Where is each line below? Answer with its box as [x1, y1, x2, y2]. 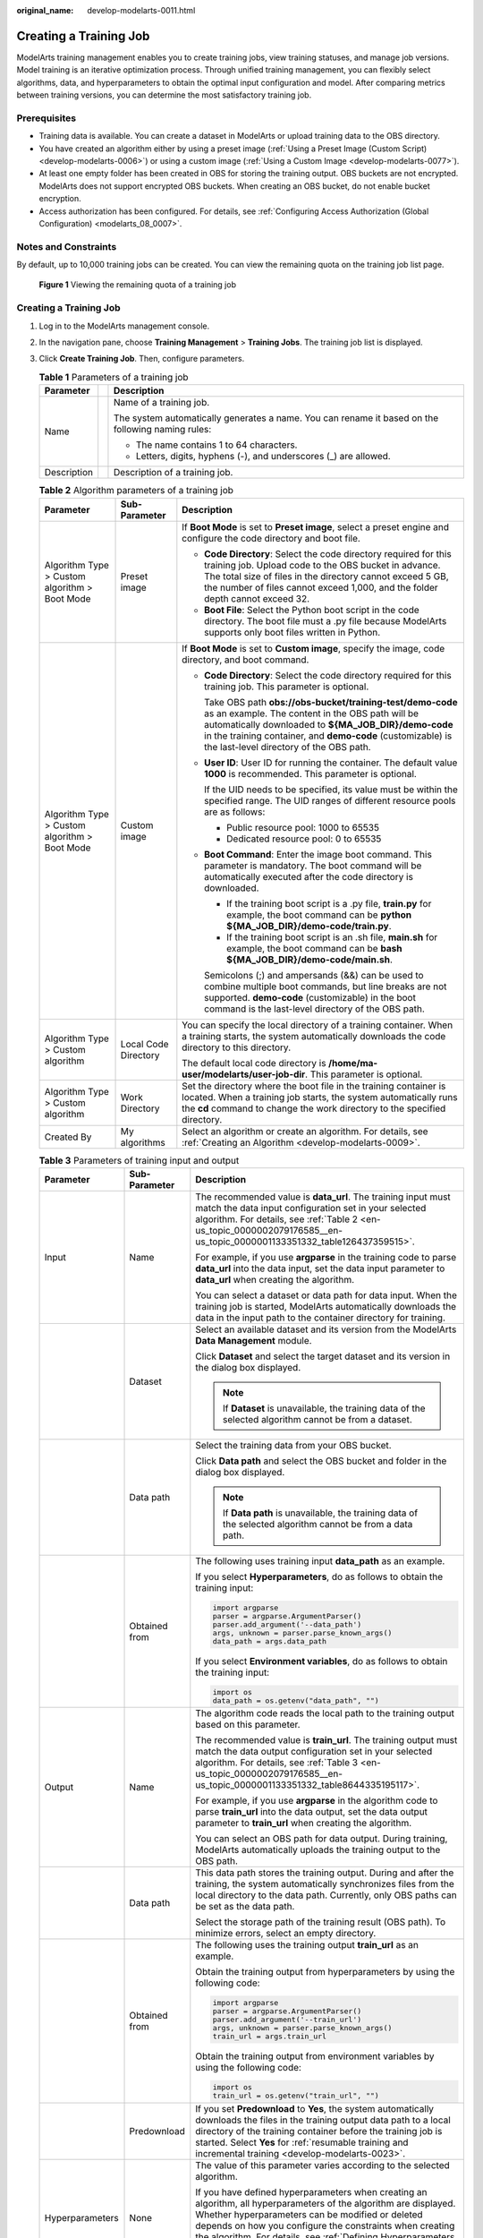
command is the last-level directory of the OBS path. [204, 1003, 425, 1015]
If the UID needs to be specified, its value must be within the [204, 783, 458, 796]
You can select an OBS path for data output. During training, [195, 1832, 448, 1845]
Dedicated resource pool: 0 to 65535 [226, 833, 382, 845]
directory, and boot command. [182, 653, 309, 666]
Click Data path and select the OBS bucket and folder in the [195, 1455, 447, 1467]
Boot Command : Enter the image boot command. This [204, 848, 433, 860]
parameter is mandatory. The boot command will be [204, 859, 422, 872]
